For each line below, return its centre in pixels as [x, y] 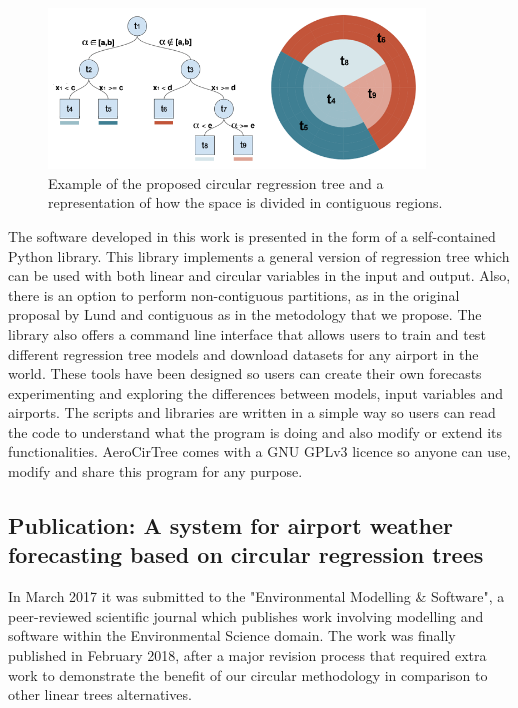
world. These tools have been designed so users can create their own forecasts [245, 373]
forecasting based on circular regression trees [246, 554]
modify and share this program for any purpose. [155, 471]
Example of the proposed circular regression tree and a [216, 182]
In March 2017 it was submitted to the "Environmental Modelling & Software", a [256, 596]
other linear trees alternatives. [100, 694]
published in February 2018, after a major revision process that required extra [247, 655]
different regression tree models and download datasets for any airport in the [243, 353]
